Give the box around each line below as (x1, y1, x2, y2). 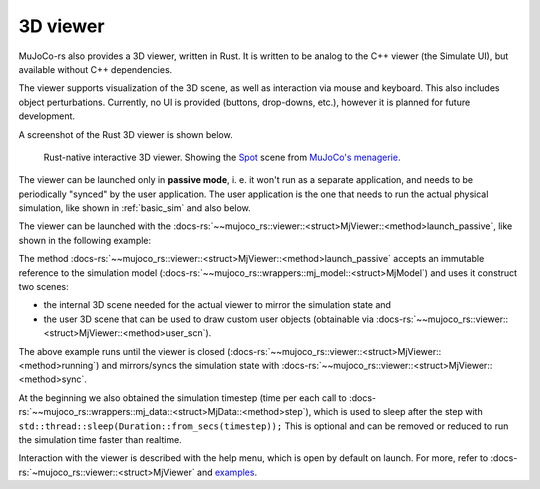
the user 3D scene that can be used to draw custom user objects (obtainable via (43, 313, 375, 325)
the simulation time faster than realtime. (18, 433, 182, 445)
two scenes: (18, 281, 69, 293)
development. (18, 110, 75, 122)
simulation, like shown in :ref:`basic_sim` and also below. (18, 202, 252, 214)
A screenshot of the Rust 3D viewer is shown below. (18, 128, 234, 140)
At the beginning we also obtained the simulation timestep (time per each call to (18, 391, 347, 404)
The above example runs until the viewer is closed (18, 345, 225, 357)
